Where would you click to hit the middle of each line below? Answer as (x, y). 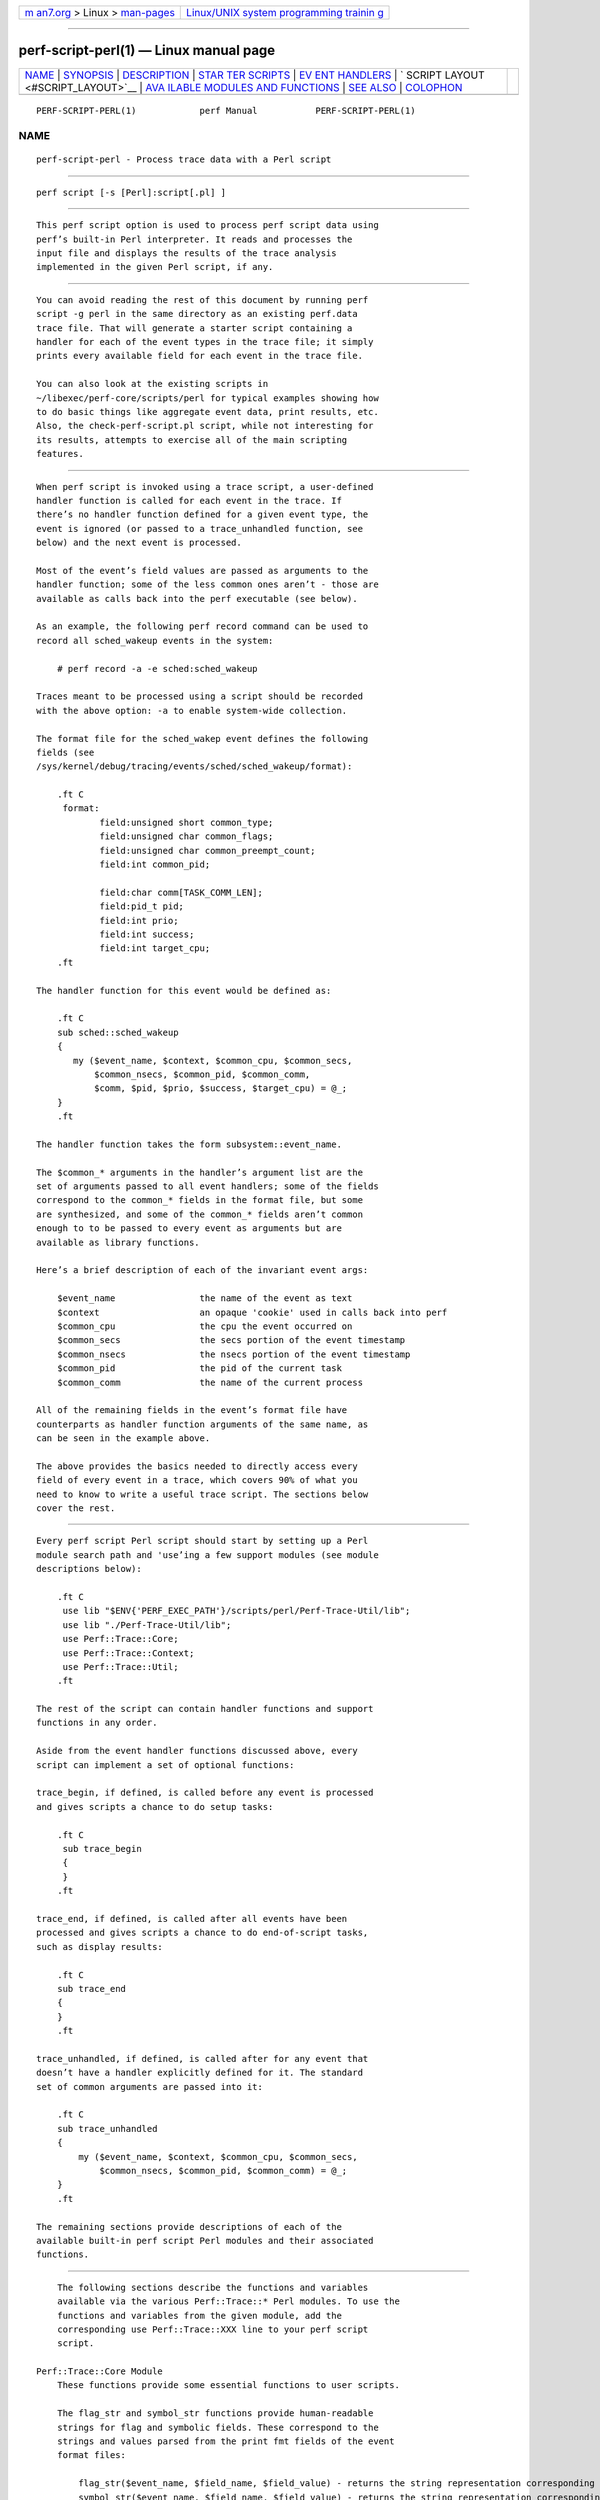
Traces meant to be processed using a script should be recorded (200, 696)
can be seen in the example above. (123, 1438)
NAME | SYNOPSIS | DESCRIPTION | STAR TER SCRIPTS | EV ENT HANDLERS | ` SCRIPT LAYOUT (254, 75)
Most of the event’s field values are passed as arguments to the (202, 570)
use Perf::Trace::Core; (120, 1639)
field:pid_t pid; (142, 906)
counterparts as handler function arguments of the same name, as (202, 1424)
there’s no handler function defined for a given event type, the (202, 514)
